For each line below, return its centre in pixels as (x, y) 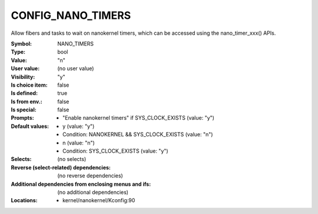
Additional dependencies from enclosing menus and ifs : (81, 184)
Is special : (24, 110)
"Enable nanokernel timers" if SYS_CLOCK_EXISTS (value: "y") (139, 118)
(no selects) (72, 159)
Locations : (24, 200)
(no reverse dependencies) (90, 176)
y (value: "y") (79, 126)
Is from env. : (26, 101)
